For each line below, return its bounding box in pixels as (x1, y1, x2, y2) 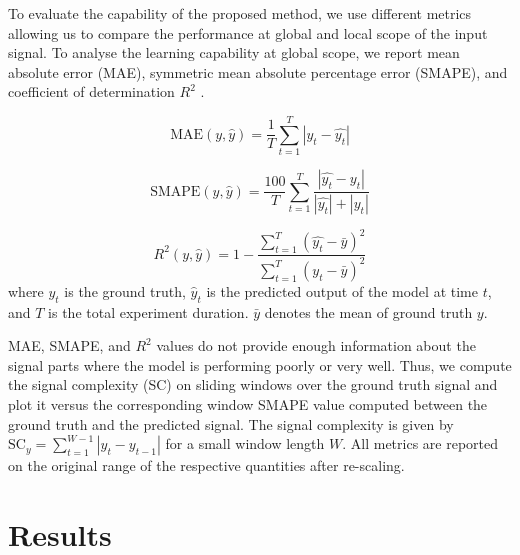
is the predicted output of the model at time (206, 280, 478, 301)
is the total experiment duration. (48, 301, 249, 322)
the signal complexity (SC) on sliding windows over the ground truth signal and (8, 374, 498, 395)
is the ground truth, (64, 280, 186, 301)
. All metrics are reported (342, 433, 499, 454)
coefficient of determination (8, 81, 175, 102)
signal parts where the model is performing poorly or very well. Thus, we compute (8, 354, 512, 375)
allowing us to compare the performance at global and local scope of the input (8, 22, 488, 43)
